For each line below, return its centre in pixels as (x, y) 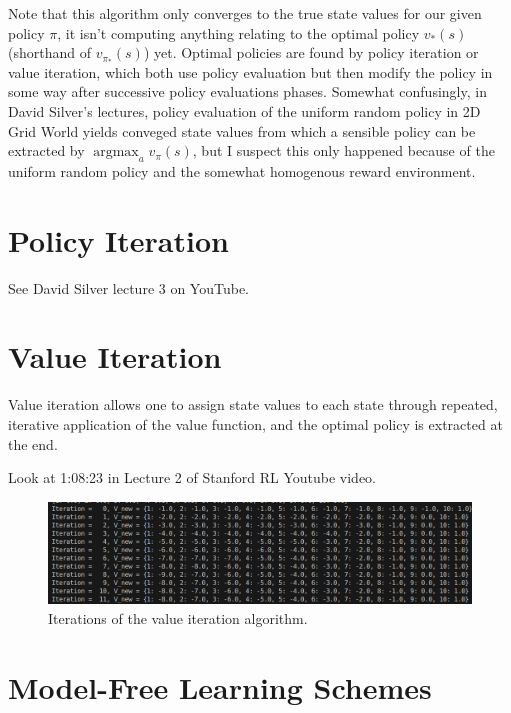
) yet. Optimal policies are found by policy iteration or (311, 52)
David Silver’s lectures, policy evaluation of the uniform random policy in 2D (244, 110)
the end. (33, 443)
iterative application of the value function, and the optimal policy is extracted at (255, 423)
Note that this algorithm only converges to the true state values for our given (245, 13)
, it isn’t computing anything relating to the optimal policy (238, 32)
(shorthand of (49, 52)
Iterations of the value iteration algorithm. (178, 618)
